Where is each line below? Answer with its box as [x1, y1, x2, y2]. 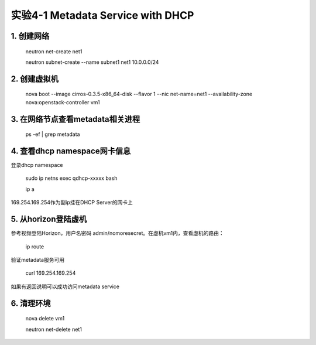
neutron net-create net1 [25, 47, 83, 55]
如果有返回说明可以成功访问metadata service [11, 283, 120, 290]
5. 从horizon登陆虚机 [11, 214, 87, 224]
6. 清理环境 [11, 298, 51, 308]
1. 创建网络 [11, 31, 50, 41]
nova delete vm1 [25, 315, 65, 322]
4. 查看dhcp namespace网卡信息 [11, 146, 131, 156]
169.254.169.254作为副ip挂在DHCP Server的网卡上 [11, 199, 133, 206]
